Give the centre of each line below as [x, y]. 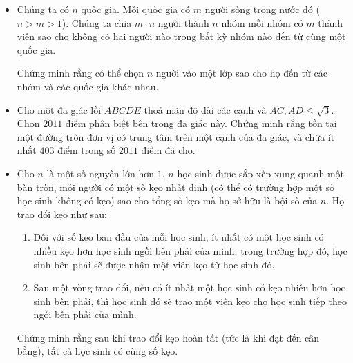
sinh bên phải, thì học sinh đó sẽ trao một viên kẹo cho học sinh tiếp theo [190, 301]
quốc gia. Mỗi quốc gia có [136, 9]
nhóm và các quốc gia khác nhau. [88, 86]
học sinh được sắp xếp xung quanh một [261, 173]
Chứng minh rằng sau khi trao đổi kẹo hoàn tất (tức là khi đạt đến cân [168, 337]
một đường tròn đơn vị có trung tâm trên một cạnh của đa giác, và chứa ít [176, 136]
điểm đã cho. [168, 150]
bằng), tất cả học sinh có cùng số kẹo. [97, 351]
